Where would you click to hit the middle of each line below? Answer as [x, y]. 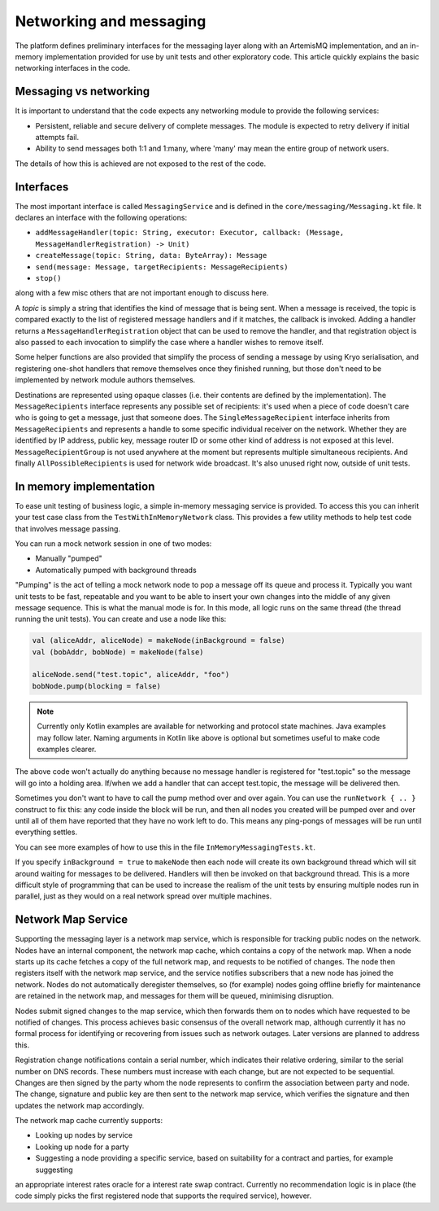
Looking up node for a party [82, 1147]
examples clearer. [67, 750]
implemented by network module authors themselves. [105, 380]
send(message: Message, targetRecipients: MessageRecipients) [162, 267]
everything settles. [46, 832]
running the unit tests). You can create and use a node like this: [121, 619]
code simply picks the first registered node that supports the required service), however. [163, 1196]
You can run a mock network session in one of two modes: [113, 543]
